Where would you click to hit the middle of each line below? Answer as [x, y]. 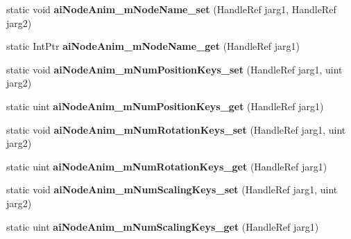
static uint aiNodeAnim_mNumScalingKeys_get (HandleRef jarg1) [163, 226]
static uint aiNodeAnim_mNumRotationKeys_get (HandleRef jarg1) [167, 166]
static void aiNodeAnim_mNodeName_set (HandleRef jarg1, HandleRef [171, 9]
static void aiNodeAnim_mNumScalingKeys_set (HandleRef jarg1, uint [172, 189]
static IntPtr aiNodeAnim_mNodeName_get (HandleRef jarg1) [153, 46]
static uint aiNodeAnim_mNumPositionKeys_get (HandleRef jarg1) [165, 106]
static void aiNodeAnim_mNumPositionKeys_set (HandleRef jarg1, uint [174, 69]
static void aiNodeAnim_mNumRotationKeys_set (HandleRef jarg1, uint [176, 129]
